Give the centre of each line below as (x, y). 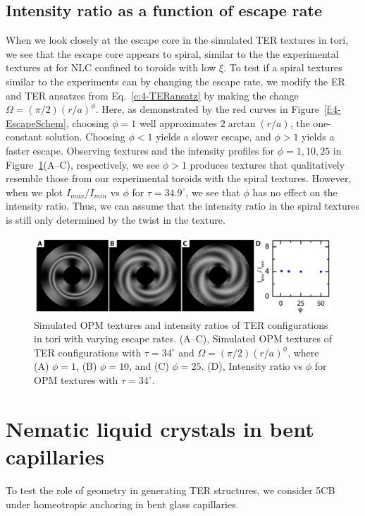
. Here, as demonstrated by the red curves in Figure (207, 109)
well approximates (178, 122)
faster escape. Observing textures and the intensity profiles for (140, 150)
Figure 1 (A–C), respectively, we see (83, 164)
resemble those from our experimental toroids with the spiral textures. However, (179, 178)
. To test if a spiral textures (283, 67)
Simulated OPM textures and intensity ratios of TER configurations (181, 324)
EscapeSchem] (36, 122)
